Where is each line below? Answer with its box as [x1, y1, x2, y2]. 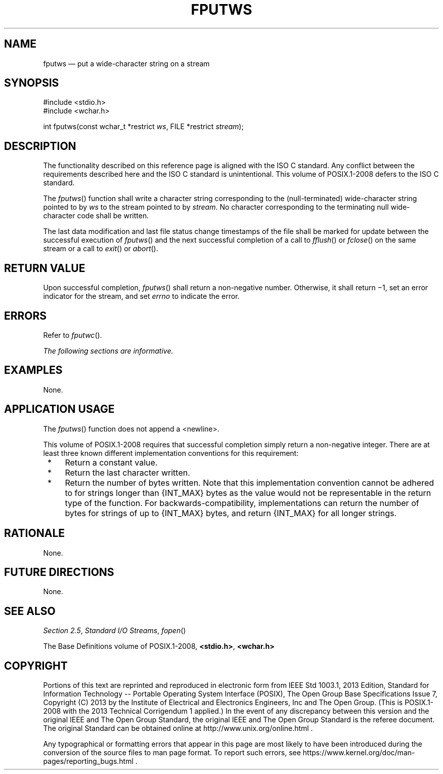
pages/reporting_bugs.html [43, 757, 134, 766]
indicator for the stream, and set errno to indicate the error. [43, 292, 240, 301]
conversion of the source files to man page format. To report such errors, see [43, 748, 301, 757]
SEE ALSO [4, 604, 56, 617]
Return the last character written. [65, 467, 190, 478]
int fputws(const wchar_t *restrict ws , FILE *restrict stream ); [43, 122, 244, 131]
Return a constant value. [65, 457, 158, 468]
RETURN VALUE [4, 261, 85, 275]
